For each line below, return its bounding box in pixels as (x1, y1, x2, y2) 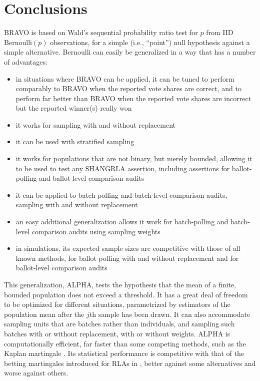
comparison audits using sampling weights (31, 226, 160, 236)
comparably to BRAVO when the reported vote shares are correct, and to (15, 83, 241, 94)
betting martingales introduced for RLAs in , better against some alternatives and (4, 357, 256, 368)
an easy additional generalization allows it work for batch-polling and (15, 216, 228, 227)
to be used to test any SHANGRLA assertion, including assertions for (15, 163, 230, 173)
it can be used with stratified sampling (15, 136, 134, 147)
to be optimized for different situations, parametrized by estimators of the (4, 299, 230, 309)
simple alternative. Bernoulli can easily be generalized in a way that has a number (4, 47, 256, 57)
